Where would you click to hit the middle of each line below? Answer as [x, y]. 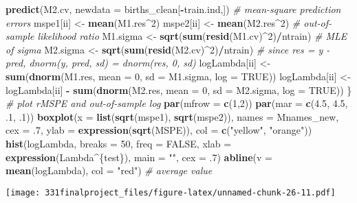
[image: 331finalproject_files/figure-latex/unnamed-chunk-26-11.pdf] [171, 192]
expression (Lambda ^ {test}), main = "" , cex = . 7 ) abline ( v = [139, 157]
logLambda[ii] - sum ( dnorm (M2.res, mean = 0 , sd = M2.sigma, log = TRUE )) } [179, 89]
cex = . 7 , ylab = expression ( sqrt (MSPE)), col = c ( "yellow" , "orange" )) [159, 130]
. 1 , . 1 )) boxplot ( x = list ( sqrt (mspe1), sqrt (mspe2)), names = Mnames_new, [172, 116]
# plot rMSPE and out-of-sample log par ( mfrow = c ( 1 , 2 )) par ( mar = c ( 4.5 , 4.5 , [177, 103]
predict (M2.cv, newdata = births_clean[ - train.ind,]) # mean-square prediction [173, 9]
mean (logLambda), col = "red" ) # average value [109, 170]
